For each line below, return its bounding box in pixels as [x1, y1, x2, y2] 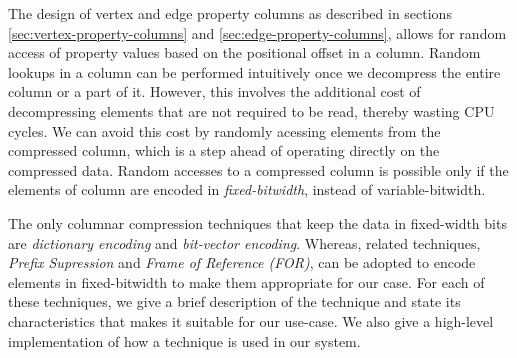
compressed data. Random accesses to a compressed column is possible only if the [8, 159, 509, 180]
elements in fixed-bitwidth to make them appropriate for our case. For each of [8, 271, 485, 292]
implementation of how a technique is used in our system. [8, 330, 361, 351]
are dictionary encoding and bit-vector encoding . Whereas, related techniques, [8, 232, 481, 253]
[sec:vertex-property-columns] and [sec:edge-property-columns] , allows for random [8, 22, 507, 43]
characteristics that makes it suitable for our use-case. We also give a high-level [8, 310, 494, 331]
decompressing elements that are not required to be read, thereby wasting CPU [8, 100, 495, 121]
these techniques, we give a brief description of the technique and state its [8, 291, 461, 312]
